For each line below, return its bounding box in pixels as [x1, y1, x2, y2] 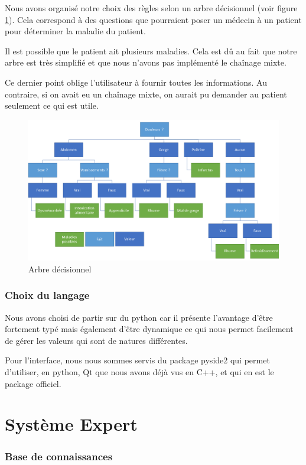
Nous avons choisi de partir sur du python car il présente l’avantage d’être [5, 311, 273, 323]
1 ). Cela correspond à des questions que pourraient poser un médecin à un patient [5, 13, 302, 25]
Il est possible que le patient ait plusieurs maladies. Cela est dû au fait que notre [5, 44, 297, 57]
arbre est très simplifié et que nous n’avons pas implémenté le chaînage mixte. [5, 56, 287, 69]
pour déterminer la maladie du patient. [5, 25, 146, 37]
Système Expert [5, 412, 138, 436]
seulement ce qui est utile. [5, 99, 99, 112]
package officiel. [5, 377, 61, 389]
